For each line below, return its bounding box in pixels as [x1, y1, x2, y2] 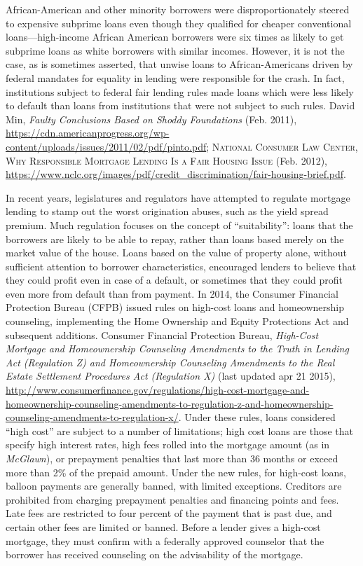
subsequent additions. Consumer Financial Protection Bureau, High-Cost [6, 327, 319, 342]
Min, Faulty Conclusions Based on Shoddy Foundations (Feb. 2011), [6, 111, 297, 126]
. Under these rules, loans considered [178, 410, 336, 424]
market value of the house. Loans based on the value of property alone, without [6, 245, 348, 260]
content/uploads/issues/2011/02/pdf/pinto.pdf [6, 139, 207, 153]
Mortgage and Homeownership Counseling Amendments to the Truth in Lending [6, 341, 349, 356]
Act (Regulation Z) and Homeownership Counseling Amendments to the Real [6, 354, 335, 369]
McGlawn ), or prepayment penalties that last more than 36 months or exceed [6, 451, 338, 465]
